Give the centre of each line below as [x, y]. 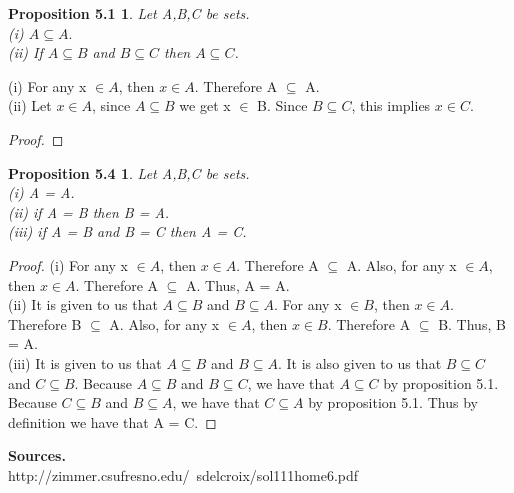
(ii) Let [30, 105]
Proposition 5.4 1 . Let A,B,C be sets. [129, 172]
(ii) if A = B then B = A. [89, 211]
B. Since [282, 105]
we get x [205, 105]
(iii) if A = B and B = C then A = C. [127, 231]
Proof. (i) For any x [68, 264]
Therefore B [45, 323]
